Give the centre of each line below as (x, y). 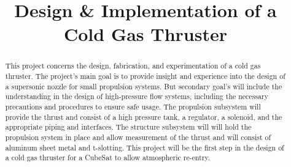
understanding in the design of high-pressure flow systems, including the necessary (137, 96)
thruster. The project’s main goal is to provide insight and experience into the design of (145, 76)
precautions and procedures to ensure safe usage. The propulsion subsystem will (133, 106)
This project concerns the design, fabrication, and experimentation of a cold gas (133, 66)
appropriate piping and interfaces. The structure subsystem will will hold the (128, 127)
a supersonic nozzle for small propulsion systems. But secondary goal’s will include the (144, 86)
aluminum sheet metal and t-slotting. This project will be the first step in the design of (145, 147)
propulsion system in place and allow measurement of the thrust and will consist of (138, 137)
